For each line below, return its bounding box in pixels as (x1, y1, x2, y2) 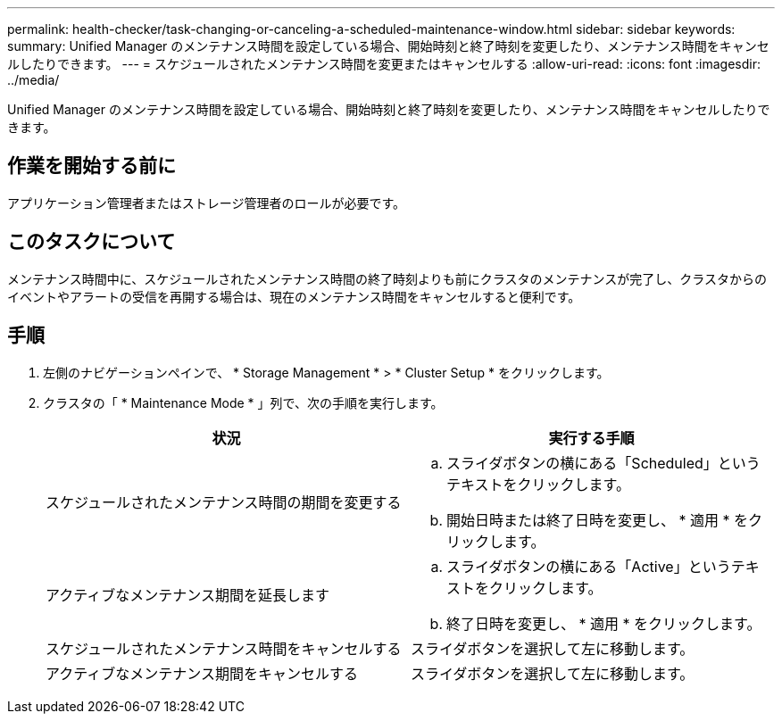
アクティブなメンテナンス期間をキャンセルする (46, 664, 358, 683)
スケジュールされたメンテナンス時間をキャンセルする (46, 639, 402, 658)
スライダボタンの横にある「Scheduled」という (446, 453, 761, 472)
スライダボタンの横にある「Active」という (446, 557, 731, 576)
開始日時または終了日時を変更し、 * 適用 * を (446, 510, 749, 529)
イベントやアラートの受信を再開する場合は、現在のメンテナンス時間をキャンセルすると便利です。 (7, 288, 581, 304)
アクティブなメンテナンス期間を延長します (46, 585, 329, 604)
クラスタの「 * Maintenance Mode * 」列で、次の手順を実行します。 (43, 394, 444, 410)
